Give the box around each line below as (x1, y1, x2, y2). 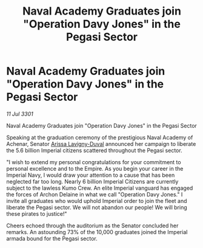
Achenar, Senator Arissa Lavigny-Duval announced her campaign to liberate (6, 140, 196, 147)
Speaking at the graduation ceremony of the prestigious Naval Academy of (6, 134, 193, 141)
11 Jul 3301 (6, 110, 33, 117)
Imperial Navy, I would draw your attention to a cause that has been (6, 171, 175, 179)
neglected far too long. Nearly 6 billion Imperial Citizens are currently (6, 177, 179, 185)
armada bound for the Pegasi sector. (6, 235, 98, 242)
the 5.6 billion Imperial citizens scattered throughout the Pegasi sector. (6, 146, 183, 154)
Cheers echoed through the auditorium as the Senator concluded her (6, 222, 179, 229)
